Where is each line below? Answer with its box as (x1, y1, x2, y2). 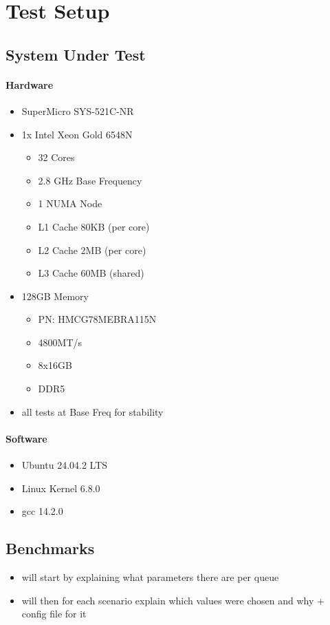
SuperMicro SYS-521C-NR (21, 103, 134, 118)
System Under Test (5, 43, 146, 65)
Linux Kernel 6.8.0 (21, 480, 100, 495)
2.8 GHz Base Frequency (38, 173, 142, 187)
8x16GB (38, 358, 72, 372)
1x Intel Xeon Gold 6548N (21, 127, 133, 141)
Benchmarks (5, 538, 95, 559)
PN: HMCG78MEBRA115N (38, 312, 157, 326)
